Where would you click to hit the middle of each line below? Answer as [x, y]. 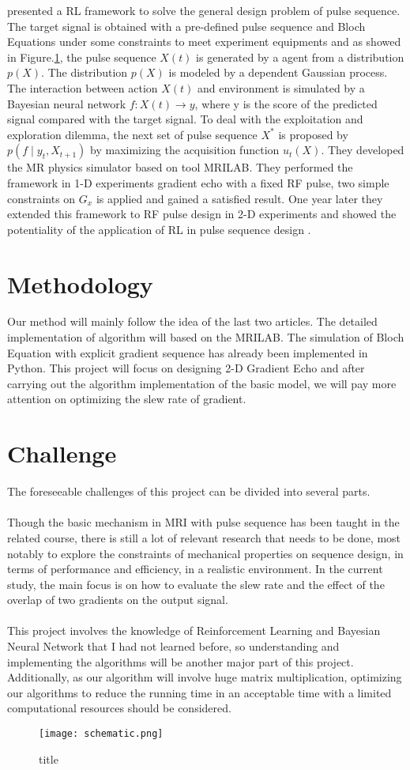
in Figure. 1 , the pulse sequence [82, 57]
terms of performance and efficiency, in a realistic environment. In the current [195, 569]
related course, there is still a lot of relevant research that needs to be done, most [204, 537]
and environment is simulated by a [281, 87]
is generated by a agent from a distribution [300, 57]
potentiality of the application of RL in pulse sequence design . [159, 229]
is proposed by [313, 134]
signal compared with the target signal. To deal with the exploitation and [185, 119]
